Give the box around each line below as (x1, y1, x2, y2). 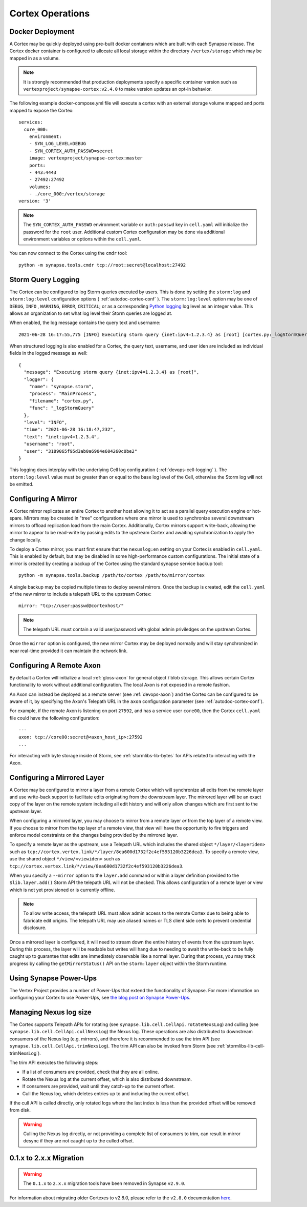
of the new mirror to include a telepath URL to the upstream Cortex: (9, 591, 152, 597)
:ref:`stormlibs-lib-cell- (216, 1043, 265, 1049)
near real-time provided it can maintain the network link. (9, 648, 128, 654)
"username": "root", (24, 441, 76, 447)
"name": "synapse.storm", (29, 384, 95, 390)
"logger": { (24, 376, 54, 382)
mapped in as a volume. (9, 55, 60, 61)
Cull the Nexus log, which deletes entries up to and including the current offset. (22, 1090, 190, 1097)
